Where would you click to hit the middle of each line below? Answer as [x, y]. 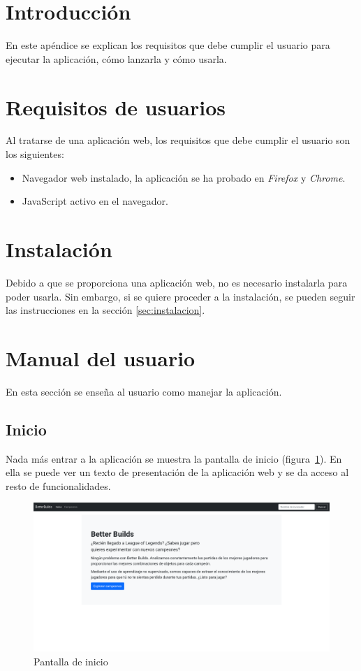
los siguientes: [35, 154]
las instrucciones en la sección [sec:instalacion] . [105, 310]
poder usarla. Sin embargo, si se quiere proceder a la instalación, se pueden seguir [180, 296]
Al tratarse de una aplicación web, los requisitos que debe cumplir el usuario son [178, 140]
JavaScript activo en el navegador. [95, 201]
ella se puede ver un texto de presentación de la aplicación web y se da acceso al [177, 472]
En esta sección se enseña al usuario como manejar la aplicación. [144, 391]
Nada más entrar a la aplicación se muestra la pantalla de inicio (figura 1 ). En [174, 458]
